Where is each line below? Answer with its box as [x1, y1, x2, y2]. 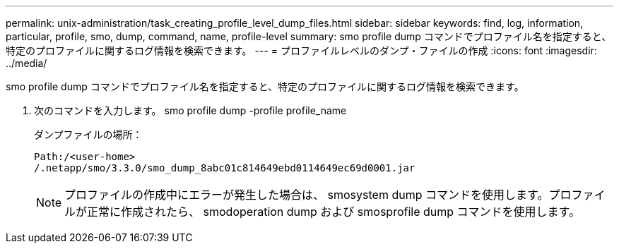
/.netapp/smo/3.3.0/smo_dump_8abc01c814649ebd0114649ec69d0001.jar [34, 162, 415, 174]
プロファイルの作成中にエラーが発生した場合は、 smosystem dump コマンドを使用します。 [64, 188, 549, 202]
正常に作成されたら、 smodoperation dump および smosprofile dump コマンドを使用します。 [87, 205, 580, 219]
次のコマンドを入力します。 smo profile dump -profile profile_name [34, 104, 347, 116]
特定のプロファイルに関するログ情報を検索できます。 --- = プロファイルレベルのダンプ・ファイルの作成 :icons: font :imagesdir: [6, 44, 597, 56]
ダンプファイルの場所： [34, 128, 143, 140]
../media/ [6, 57, 47, 69]
